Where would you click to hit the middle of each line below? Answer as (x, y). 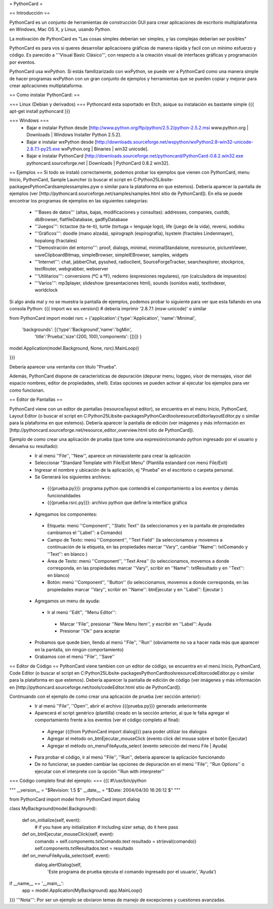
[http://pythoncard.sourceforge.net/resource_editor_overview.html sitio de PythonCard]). (102, 430)
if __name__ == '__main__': (37, 883)
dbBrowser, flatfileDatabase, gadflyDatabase (81, 219)
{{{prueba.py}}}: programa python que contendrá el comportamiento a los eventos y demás (143, 488)
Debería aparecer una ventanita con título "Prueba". (63, 366)
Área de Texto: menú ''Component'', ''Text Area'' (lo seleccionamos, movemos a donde (138, 561)
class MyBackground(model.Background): (53, 809)
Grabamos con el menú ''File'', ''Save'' (75, 657)
